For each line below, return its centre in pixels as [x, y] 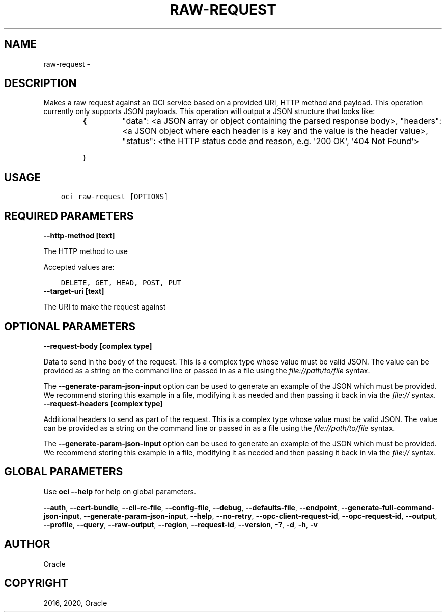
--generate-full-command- [388, 507]
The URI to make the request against [105, 307]
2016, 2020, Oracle [75, 603]
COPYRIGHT [36, 583]
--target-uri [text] [74, 291]
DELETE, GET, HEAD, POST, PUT [121, 283]
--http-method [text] [79, 236]
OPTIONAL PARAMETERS [70, 326]
